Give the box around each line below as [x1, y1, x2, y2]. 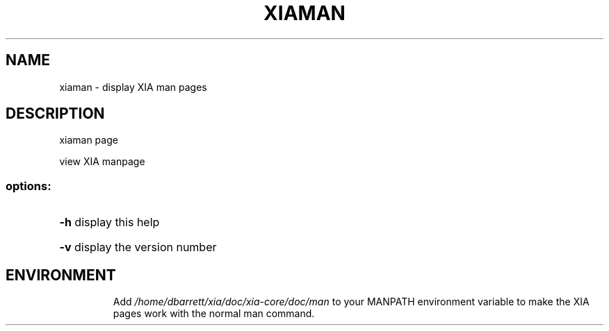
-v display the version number [59, 240, 217, 255]
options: [6, 178, 51, 193]
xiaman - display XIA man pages [59, 80, 207, 93]
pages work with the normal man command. [113, 307, 315, 320]
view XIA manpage [59, 155, 145, 168]
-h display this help [59, 215, 160, 230]
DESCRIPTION [6, 105, 105, 123]
